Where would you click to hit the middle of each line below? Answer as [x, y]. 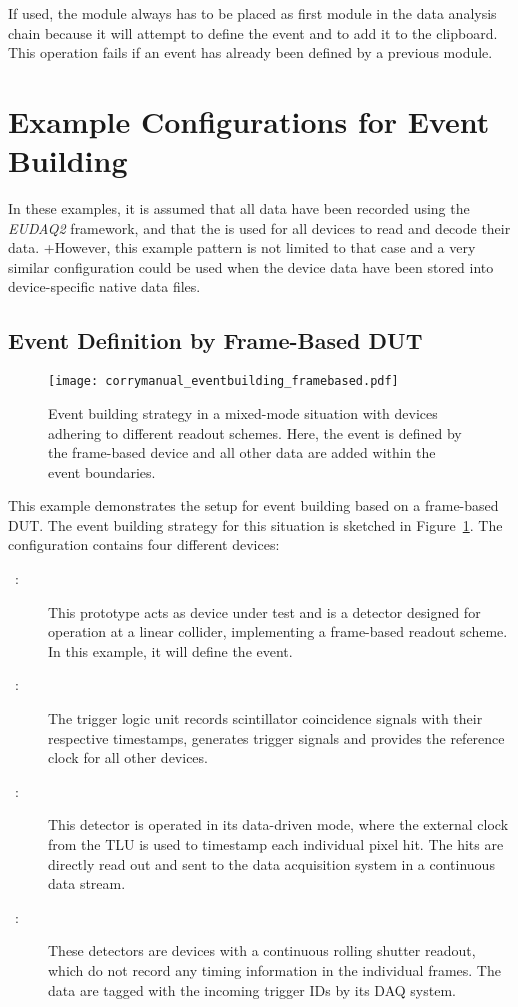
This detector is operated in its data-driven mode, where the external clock [278, 824]
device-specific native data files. [104, 286]
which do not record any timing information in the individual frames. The [274, 969]
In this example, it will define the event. [170, 650]
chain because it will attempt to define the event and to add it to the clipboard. [253, 32]
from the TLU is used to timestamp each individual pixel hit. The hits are [276, 844]
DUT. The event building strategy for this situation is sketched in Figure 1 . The [255, 524]
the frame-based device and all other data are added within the [242, 452]
